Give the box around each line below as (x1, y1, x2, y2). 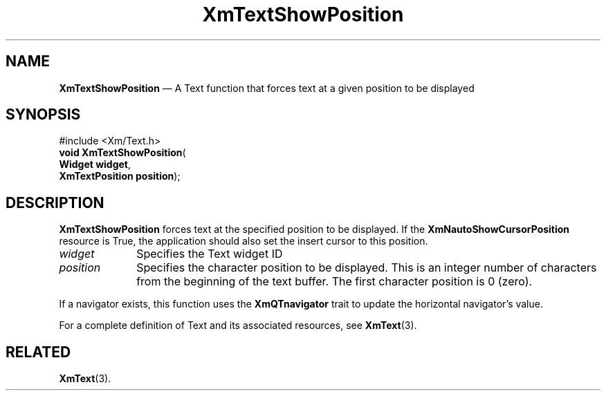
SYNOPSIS (6, 106, 81, 124)
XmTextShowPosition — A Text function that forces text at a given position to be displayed (59, 82, 475, 94)
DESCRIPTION (6, 194, 104, 211)
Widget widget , (59, 158, 131, 171)
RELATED (6, 343, 71, 361)
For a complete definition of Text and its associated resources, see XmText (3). (59, 319, 417, 332)
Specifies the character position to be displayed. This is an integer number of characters (136, 261, 597, 275)
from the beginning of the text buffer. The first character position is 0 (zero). (136, 274, 533, 289)
